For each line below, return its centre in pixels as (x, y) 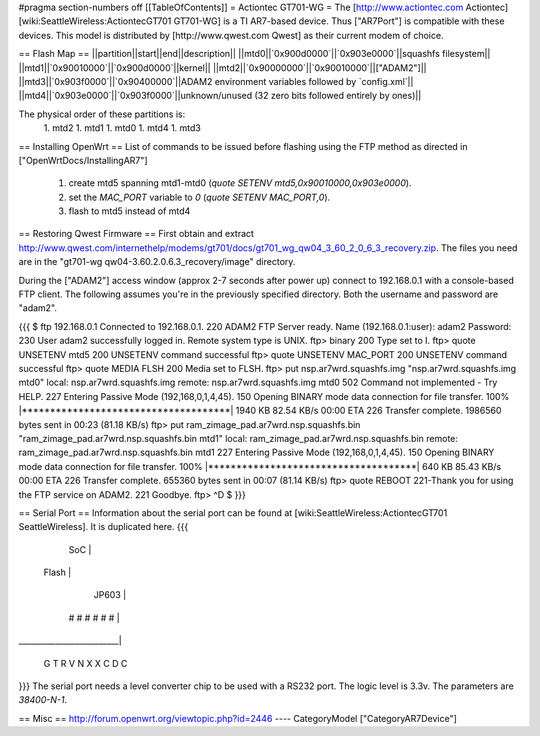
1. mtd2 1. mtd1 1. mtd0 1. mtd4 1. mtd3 (122, 128)
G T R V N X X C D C (85, 663)
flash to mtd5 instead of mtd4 (129, 211)
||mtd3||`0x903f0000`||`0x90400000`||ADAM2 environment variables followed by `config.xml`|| (216, 81)
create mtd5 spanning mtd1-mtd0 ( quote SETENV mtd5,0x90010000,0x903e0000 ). (240, 183)
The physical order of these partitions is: (102, 114)
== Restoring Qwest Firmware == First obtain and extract (136, 234)
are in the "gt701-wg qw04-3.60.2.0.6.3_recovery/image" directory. (157, 262)
